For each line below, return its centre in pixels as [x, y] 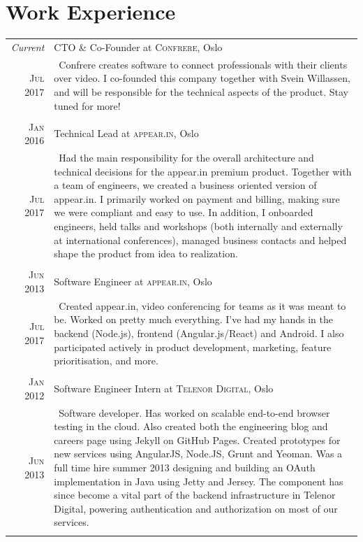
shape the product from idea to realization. [146, 254]
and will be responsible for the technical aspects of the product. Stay [201, 91]
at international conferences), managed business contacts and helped [200, 240]
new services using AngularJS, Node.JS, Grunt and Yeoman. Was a [198, 454]
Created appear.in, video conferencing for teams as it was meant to [202, 305]
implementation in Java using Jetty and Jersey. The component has [199, 481]
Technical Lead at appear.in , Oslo [126, 133]
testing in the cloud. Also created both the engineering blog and [191, 426]
